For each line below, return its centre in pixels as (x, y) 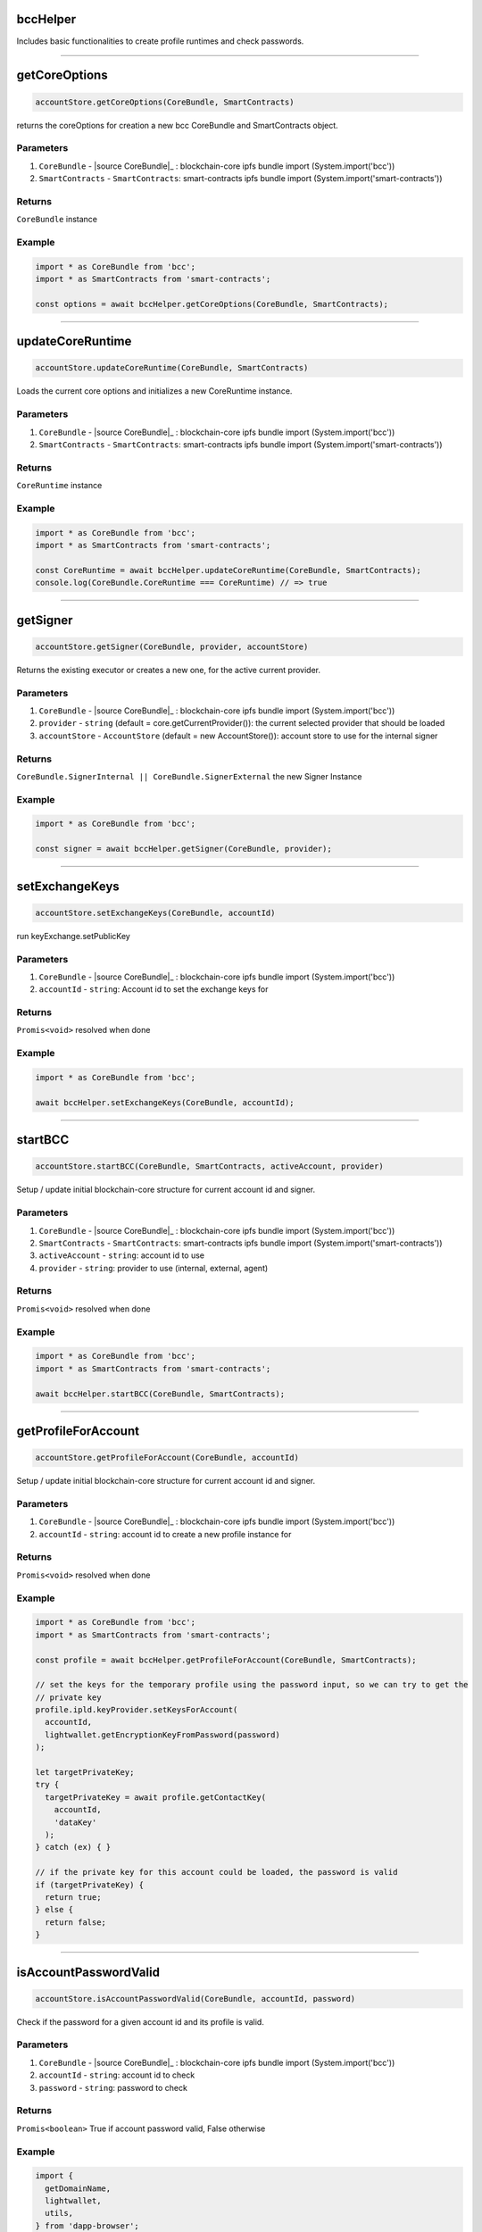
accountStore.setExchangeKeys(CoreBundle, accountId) (155, 912)
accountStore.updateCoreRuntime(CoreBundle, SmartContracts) (172, 368)
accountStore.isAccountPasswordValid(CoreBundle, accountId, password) (195, 1999)
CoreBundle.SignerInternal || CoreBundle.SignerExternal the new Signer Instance (189, 776)
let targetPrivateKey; (85, 1773)
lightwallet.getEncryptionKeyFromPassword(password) (162, 1735)
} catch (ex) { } (73, 1847)
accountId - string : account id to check (117, 2075)
